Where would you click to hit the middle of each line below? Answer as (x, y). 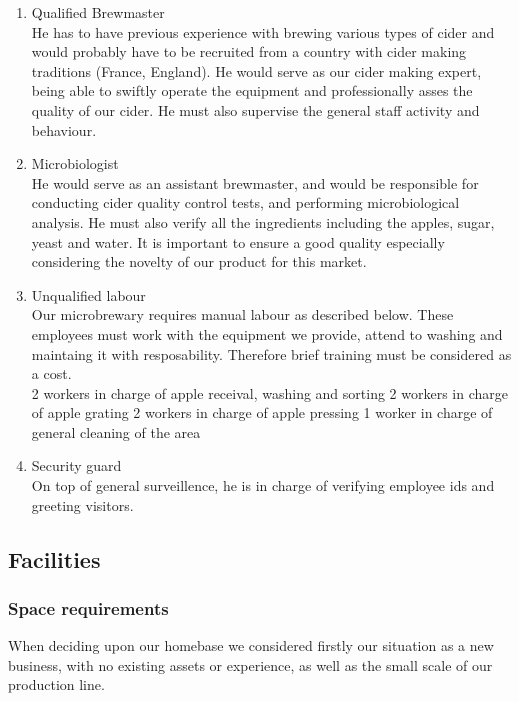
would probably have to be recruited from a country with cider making (249, 51)
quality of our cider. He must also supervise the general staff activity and (255, 109)
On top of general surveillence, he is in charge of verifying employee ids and (263, 485)
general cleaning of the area (116, 431)
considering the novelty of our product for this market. (199, 261)
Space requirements (88, 607)
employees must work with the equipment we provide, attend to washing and (267, 333)
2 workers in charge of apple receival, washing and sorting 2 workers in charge (269, 392)
